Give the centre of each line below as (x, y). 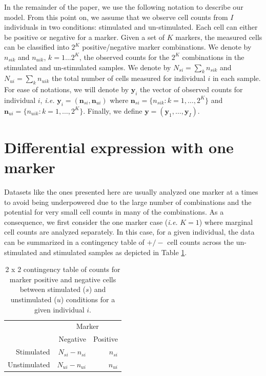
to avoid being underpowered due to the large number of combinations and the (128, 202)
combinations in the (213, 57)
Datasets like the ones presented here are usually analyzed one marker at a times (131, 192)
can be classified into (37, 47)
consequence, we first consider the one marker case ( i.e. (91, 222)
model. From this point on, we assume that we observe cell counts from (116, 17)
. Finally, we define (113, 110)
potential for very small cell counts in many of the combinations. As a (114, 212)
